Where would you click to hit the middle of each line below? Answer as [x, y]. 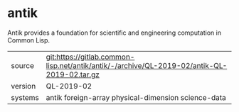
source [22, 65]
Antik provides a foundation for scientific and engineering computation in [115, 33]
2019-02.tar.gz [73, 74]
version [23, 86]
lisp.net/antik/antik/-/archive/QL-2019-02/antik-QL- [137, 65]
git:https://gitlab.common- [90, 57]
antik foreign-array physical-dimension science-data [136, 97]
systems [25, 97]
